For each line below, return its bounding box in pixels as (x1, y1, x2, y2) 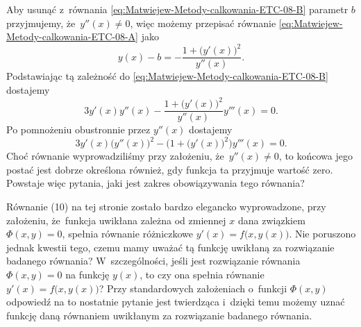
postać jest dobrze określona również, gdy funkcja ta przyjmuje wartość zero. (6, 162, 333, 176)
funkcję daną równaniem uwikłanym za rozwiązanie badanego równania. (6, 308, 312, 322)
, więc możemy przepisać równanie (130, 15, 276, 30)
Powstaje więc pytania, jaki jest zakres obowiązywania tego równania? (6, 176, 305, 190)
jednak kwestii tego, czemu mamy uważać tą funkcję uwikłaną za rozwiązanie (6, 240, 335, 254)
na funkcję (65, 267, 110, 281)
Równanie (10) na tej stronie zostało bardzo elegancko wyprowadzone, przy (6, 199, 326, 213)
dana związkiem (237, 212, 305, 227)
